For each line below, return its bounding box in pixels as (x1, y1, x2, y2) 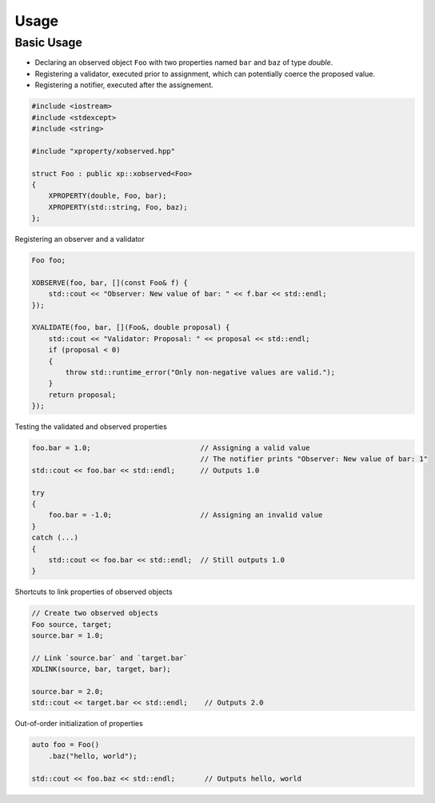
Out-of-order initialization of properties (14, 719, 143, 729)
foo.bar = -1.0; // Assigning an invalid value (48, 511, 323, 520)
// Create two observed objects (31, 608, 159, 618)
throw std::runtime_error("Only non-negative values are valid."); (65, 367, 336, 376)
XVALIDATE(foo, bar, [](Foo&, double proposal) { (31, 323, 230, 332)
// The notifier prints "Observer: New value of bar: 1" (200, 455, 428, 464)
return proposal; (48, 390, 117, 399)
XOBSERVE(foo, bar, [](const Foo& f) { (31, 278, 188, 287)
